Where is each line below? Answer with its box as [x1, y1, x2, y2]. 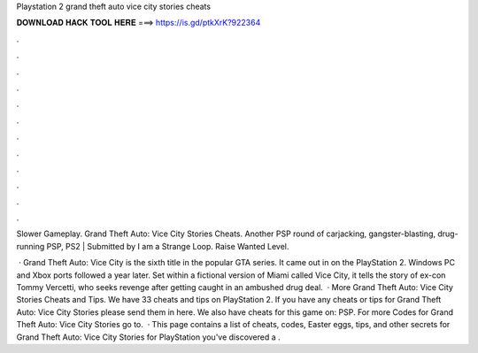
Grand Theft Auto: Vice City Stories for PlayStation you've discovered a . [16, 332, 281, 342]
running [16, 241, 45, 251]
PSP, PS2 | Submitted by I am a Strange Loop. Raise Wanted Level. [46, 241, 289, 251]
